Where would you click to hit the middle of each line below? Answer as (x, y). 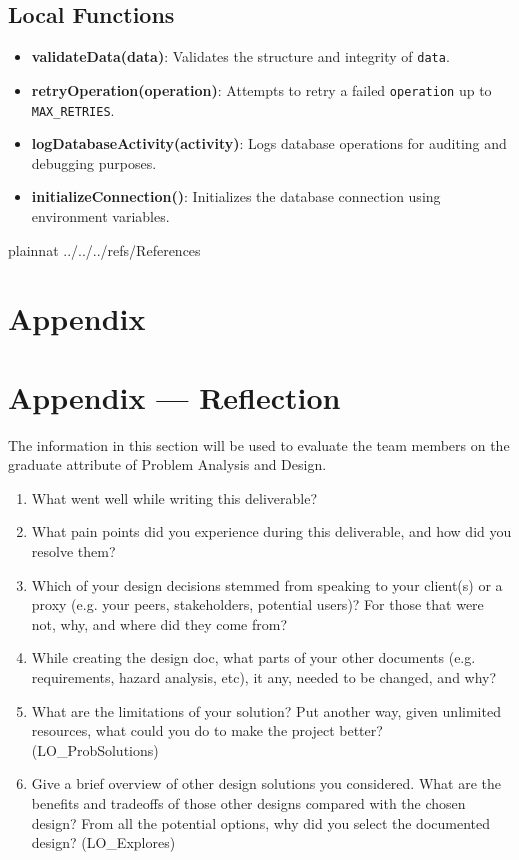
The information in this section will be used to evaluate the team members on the (259, 444)
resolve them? (73, 551)
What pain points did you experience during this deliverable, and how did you (271, 531)
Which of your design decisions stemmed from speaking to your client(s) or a (267, 584)
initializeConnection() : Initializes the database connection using (236, 196)
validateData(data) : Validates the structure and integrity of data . (240, 56)
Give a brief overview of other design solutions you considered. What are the (266, 783)
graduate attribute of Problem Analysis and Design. (167, 464)
